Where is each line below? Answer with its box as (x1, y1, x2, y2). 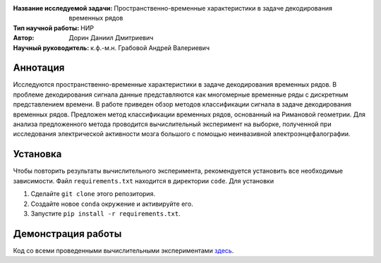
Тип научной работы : (13, 23, 80, 32)
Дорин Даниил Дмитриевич (68, 34, 154, 42)
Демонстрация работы (13, 228, 122, 240)
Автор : (13, 34, 35, 42)
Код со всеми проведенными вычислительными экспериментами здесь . (13, 246, 234, 255)
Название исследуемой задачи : (13, 4, 113, 12)
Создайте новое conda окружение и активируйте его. (30, 200, 193, 208)
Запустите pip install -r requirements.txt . (30, 209, 181, 218)
